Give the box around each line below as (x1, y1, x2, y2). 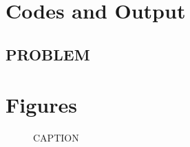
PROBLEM (6, 43, 90, 65)
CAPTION (33, 131, 79, 145)
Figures (6, 91, 77, 119)
